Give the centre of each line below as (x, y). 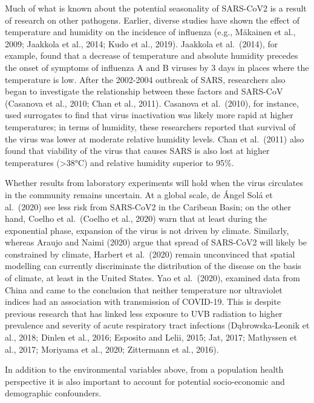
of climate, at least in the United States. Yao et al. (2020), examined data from (152, 278)
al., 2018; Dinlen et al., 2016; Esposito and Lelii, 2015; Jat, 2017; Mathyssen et (151, 337)
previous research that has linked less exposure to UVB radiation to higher (144, 313)
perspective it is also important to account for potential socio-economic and (145, 381)
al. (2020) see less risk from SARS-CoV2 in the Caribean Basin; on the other (148, 206)
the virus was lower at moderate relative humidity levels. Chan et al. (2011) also (155, 138)
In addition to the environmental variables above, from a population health (144, 369)
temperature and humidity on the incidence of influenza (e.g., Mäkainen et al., (150, 32)
